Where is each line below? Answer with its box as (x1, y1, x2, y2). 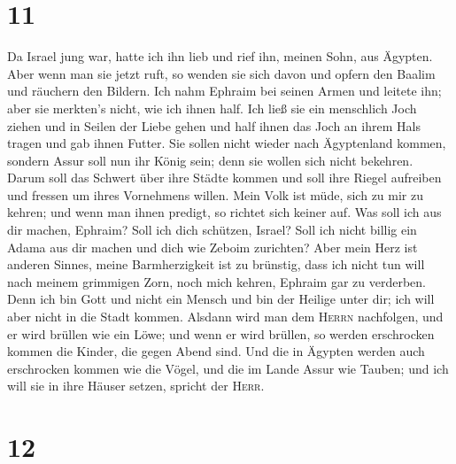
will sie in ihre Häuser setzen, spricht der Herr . (7, 376, 265, 395)
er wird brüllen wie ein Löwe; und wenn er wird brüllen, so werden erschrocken (7, 324, 435, 343)
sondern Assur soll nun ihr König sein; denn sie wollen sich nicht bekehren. (7, 151, 413, 169)
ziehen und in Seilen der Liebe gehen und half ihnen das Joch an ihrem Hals (7, 116, 421, 135)
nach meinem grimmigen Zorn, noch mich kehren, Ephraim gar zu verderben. (7, 272, 426, 290)
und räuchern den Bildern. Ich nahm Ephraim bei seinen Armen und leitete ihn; (7, 81, 442, 100)
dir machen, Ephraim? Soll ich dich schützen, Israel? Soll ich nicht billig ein (7, 220, 417, 239)
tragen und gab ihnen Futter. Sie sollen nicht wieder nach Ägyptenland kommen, (7, 134, 446, 152)
